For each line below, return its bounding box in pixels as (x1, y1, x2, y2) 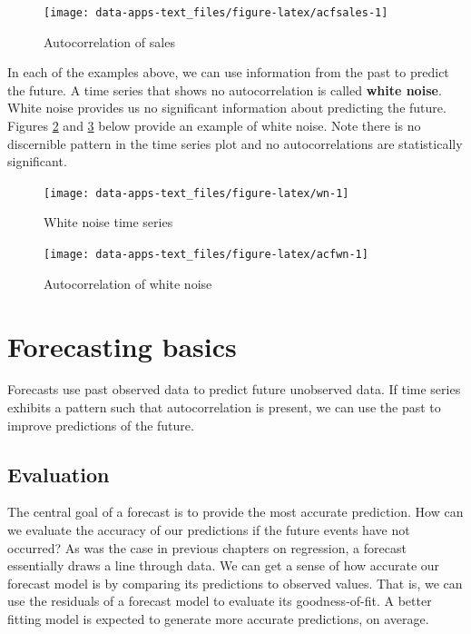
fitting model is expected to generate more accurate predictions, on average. (7, 609, 429, 628)
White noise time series (44, 213, 173, 232)
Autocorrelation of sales (44, 32, 175, 51)
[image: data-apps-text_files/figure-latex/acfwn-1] (44, 248, 368, 262)
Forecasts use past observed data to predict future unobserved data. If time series (7, 380, 461, 399)
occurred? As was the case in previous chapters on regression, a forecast (7, 538, 407, 557)
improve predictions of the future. (7, 415, 194, 434)
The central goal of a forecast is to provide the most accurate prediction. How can (7, 502, 464, 521)
